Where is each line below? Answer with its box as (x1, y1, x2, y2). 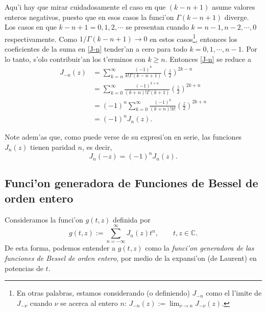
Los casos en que (5, 21, 57, 32)
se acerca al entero (60, 297, 118, 308)
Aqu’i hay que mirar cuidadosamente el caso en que (5, 2, 166, 12)
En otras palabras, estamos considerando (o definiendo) (16, 287, 190, 298)
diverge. (224, 11, 249, 22)
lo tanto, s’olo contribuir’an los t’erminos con (5, 53, 146, 64)
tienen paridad (30, 142, 76, 152)
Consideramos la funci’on (5, 214, 83, 225)
